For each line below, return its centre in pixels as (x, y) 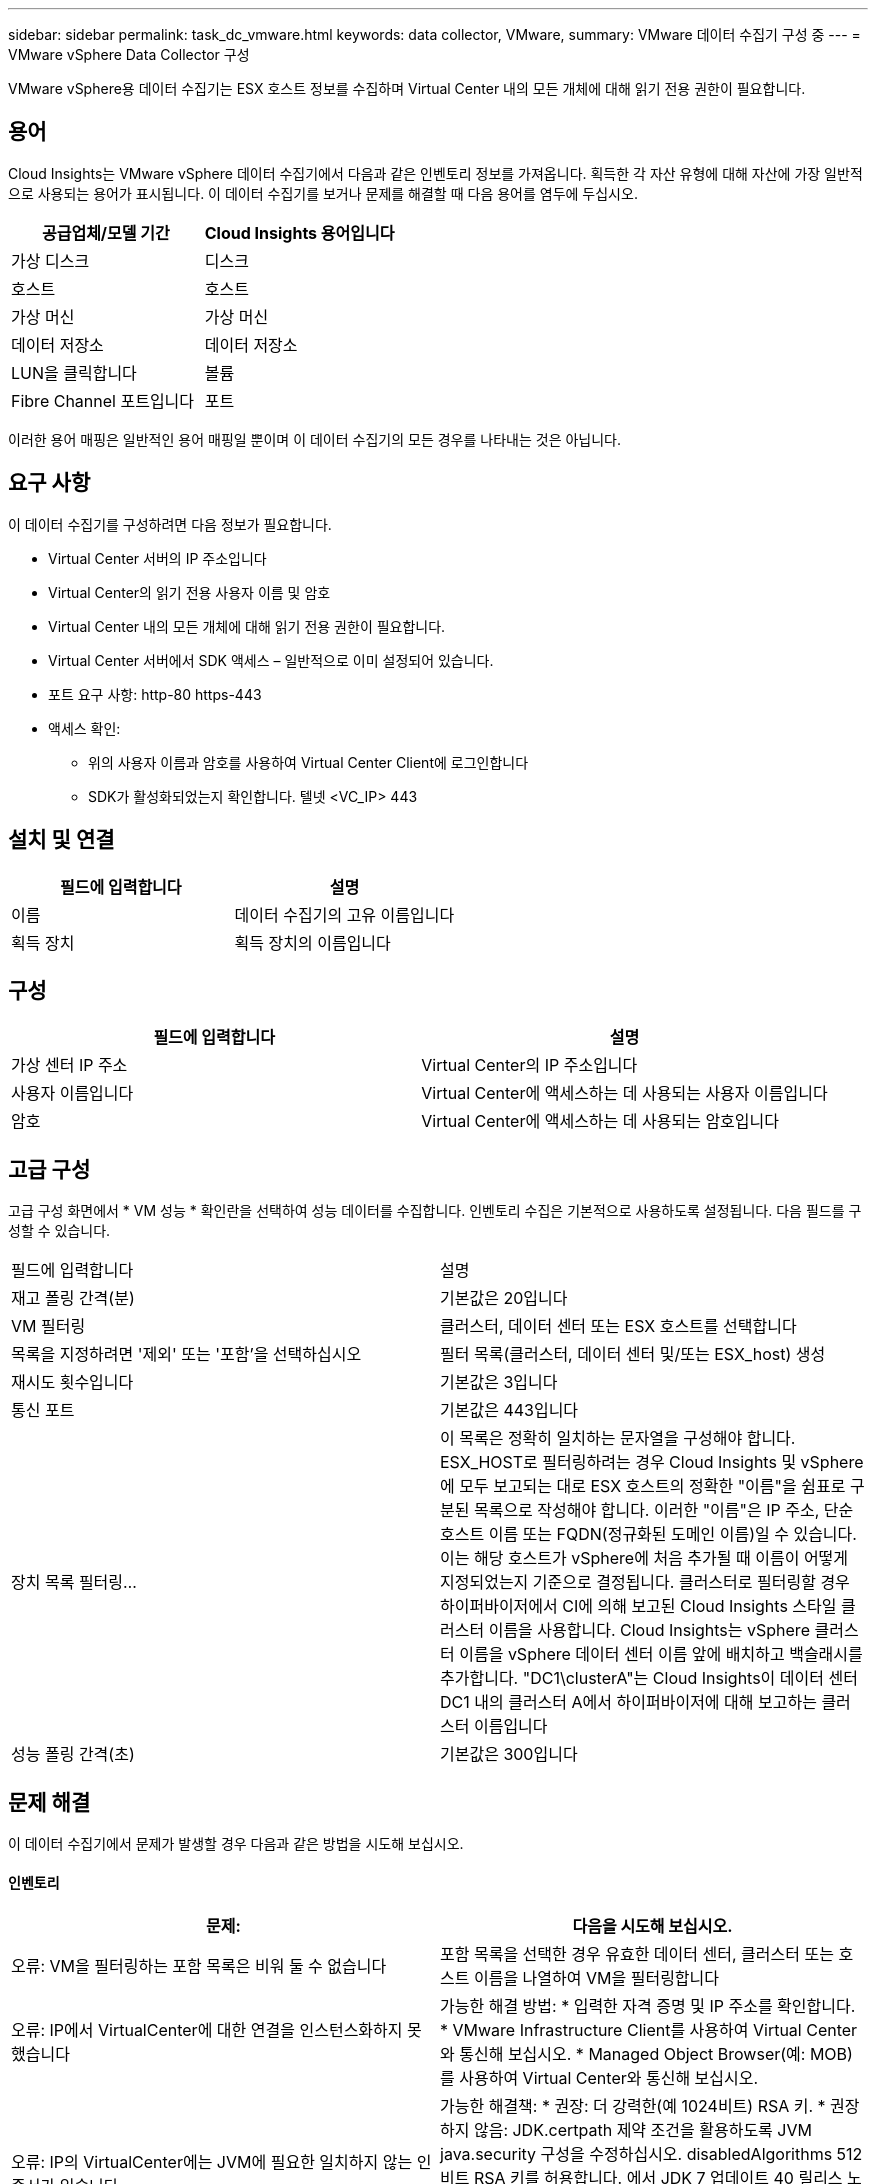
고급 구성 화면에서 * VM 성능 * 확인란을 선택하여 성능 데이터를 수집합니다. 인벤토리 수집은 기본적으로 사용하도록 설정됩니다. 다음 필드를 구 (435, 1211)
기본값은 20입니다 (504, 1298)
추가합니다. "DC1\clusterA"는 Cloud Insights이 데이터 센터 (649, 1678)
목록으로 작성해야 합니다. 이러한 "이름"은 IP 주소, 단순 (663, 1510)
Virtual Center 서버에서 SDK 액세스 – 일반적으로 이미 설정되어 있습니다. (271, 660)
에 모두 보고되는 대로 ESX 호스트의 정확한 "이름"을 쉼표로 (643, 1486)
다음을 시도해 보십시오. (652, 1926)
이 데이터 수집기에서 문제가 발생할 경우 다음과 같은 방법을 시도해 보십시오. (236, 1844)
